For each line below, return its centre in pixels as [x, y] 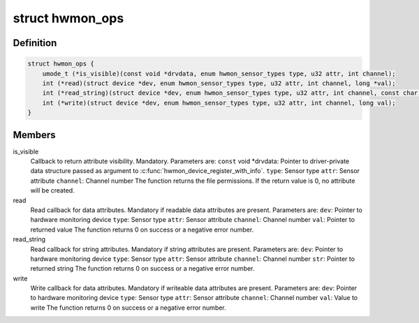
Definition [35, 43]
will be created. [52, 190]
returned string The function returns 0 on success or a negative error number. [142, 269]
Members [34, 135]
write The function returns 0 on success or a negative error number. [128, 308]
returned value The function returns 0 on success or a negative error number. [142, 230]
